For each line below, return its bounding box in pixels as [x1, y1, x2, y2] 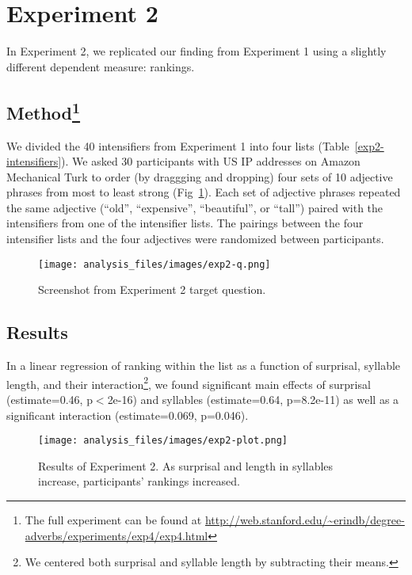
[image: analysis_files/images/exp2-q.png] [38, 258, 271, 270]
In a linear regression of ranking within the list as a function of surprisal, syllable [6, 357, 401, 374]
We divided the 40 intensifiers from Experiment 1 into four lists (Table [6, 137, 349, 154]
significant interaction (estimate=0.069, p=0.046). [6, 406, 249, 423]
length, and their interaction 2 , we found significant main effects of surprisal [6, 373, 371, 392]
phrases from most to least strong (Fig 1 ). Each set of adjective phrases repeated [6, 184, 401, 200]
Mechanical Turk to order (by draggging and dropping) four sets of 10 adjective [6, 168, 393, 185]
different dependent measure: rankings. [6, 58, 195, 74]
